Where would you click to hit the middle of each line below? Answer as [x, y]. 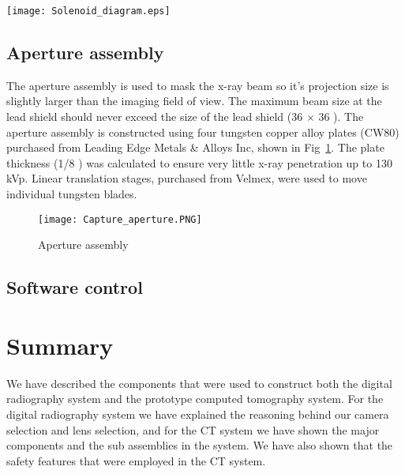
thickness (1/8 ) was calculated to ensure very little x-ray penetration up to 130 [199, 162]
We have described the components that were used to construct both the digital [199, 383]
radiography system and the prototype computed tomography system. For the [195, 399]
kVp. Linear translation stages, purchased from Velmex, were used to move [187, 178]
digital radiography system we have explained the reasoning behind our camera [198, 414]
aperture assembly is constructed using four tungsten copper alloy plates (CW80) [203, 132]
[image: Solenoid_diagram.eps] [88, 11]
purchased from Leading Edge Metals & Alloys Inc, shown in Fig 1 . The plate [195, 147]
